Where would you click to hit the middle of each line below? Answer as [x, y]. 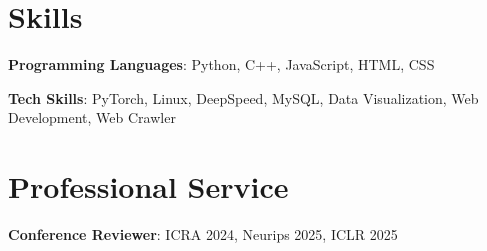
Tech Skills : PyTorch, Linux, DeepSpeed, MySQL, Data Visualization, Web [243, 97]
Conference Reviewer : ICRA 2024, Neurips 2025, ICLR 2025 [203, 234]
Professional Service [148, 186]
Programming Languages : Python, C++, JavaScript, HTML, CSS [221, 64]
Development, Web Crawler [92, 117]
